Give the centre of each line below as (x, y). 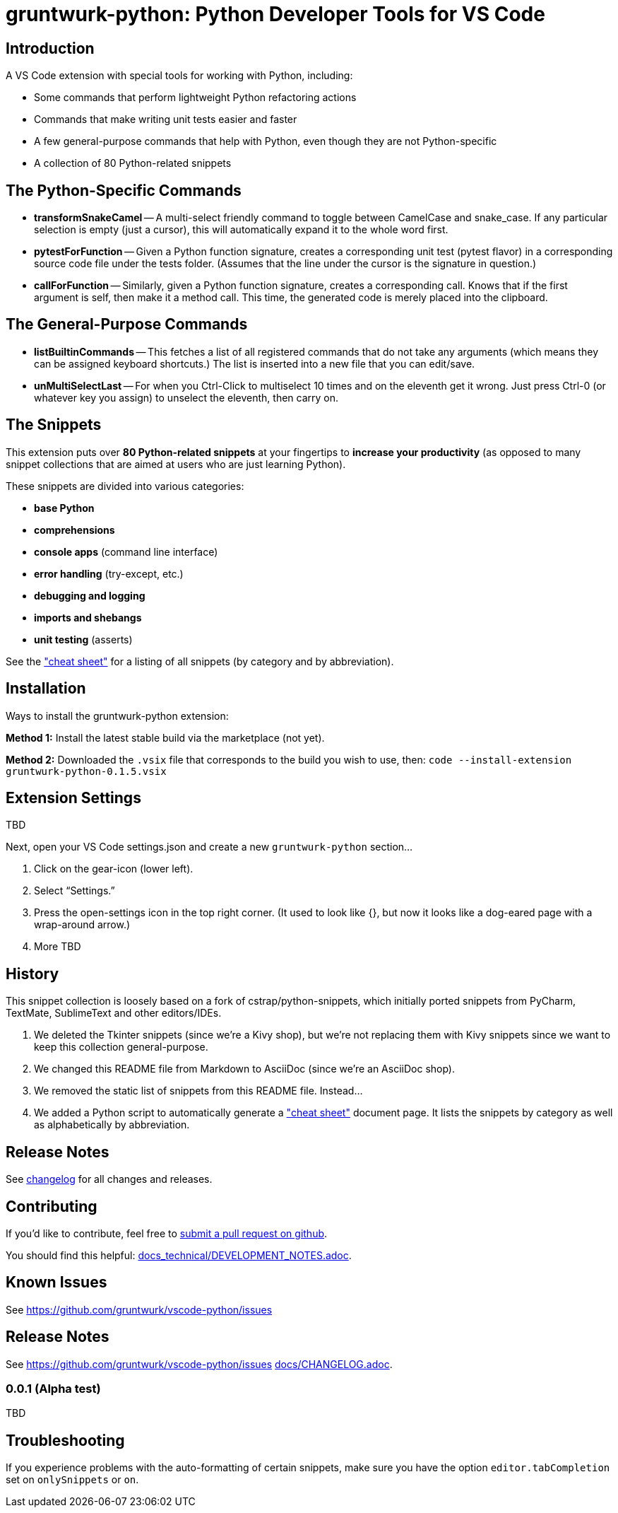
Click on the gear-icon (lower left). (114, 869)
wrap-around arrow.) (82, 925)
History (32, 974)
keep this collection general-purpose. (121, 1047)
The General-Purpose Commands (127, 325)
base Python (64, 508)
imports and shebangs (88, 617)
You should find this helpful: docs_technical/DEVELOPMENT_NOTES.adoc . (179, 1255)
